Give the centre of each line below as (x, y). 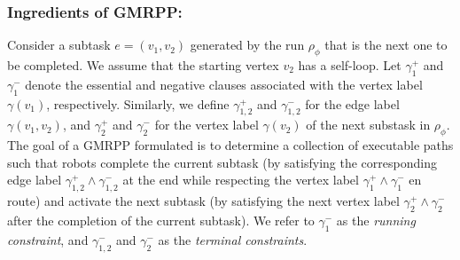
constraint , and (48, 239)
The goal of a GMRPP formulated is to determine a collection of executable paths (230, 145)
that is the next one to (386, 45)
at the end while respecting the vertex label (241, 180)
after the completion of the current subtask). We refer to (161, 220)
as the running (376, 220)
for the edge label (352, 103)
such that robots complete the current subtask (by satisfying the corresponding (222, 162)
